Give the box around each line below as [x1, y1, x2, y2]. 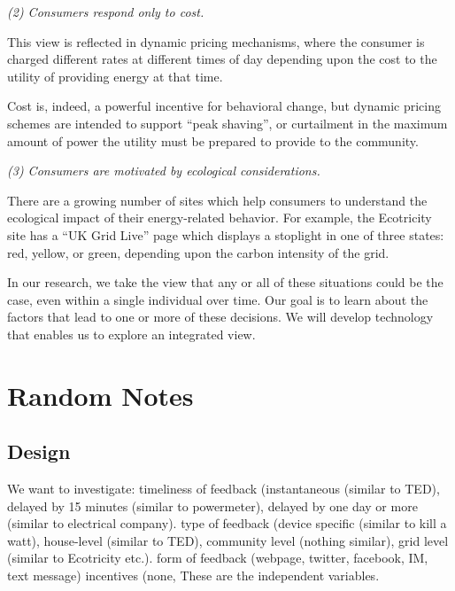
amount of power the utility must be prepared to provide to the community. [7, 131, 419, 150]
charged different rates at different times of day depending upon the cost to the [7, 50, 437, 68]
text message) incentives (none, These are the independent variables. [7, 566, 380, 585]
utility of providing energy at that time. [7, 66, 223, 85]
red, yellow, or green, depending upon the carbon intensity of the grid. [7, 243, 389, 261]
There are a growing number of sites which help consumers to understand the [7, 191, 428, 209]
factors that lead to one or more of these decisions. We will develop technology [7, 307, 434, 326]
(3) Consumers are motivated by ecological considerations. [7, 161, 320, 180]
